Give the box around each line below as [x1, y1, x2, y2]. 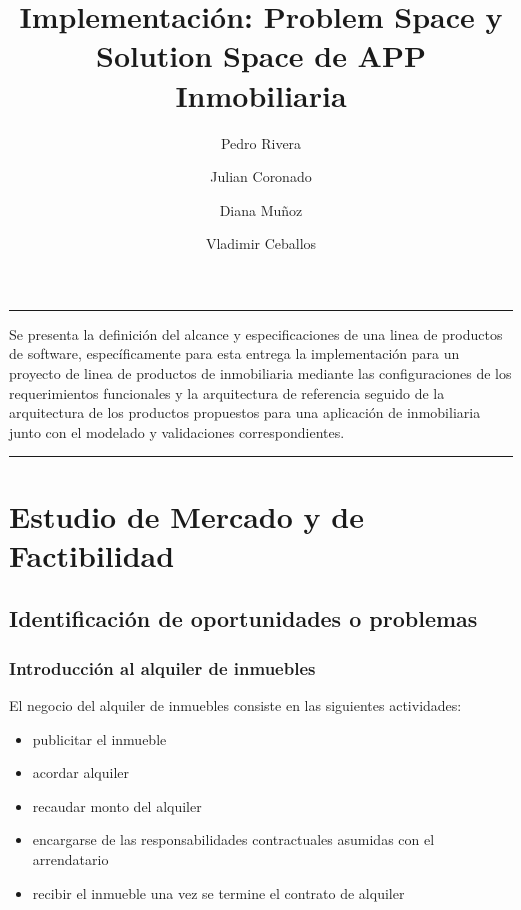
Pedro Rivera [220, 132, 302, 153]
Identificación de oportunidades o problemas [9, 603, 478, 634]
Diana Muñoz [219, 199, 303, 220]
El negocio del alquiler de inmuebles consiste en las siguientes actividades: [9, 695, 462, 715]
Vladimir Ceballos [205, 233, 317, 254]
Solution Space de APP [96, 35, 426, 76]
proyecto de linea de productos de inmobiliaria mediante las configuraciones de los [9, 363, 512, 384]
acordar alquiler [32, 762, 129, 783]
